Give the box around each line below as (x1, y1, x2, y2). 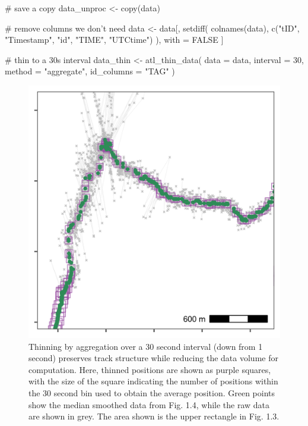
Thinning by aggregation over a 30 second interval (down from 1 (28, 340, 263, 352)
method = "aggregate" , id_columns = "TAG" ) (5, 65, 175, 77)
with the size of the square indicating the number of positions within (28, 375, 278, 387)
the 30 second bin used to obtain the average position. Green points (28, 386, 275, 399)
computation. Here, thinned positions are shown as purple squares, (28, 363, 271, 375)
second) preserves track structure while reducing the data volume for (28, 352, 278, 364)
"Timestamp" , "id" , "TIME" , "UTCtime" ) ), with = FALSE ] (5, 33, 224, 46)
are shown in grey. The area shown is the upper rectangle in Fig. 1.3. (28, 410, 280, 422)
